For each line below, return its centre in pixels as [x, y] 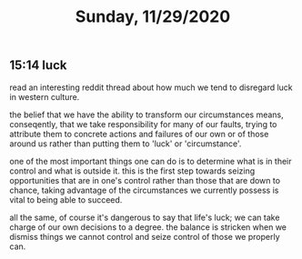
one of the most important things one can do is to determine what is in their [151, 161]
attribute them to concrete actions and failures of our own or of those [139, 134]
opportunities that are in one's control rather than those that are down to [145, 180]
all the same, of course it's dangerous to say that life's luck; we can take [145, 217]
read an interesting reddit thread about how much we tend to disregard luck [151, 87]
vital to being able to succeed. [66, 199]
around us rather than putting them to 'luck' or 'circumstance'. [126, 144]
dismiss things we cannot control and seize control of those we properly [145, 236]
